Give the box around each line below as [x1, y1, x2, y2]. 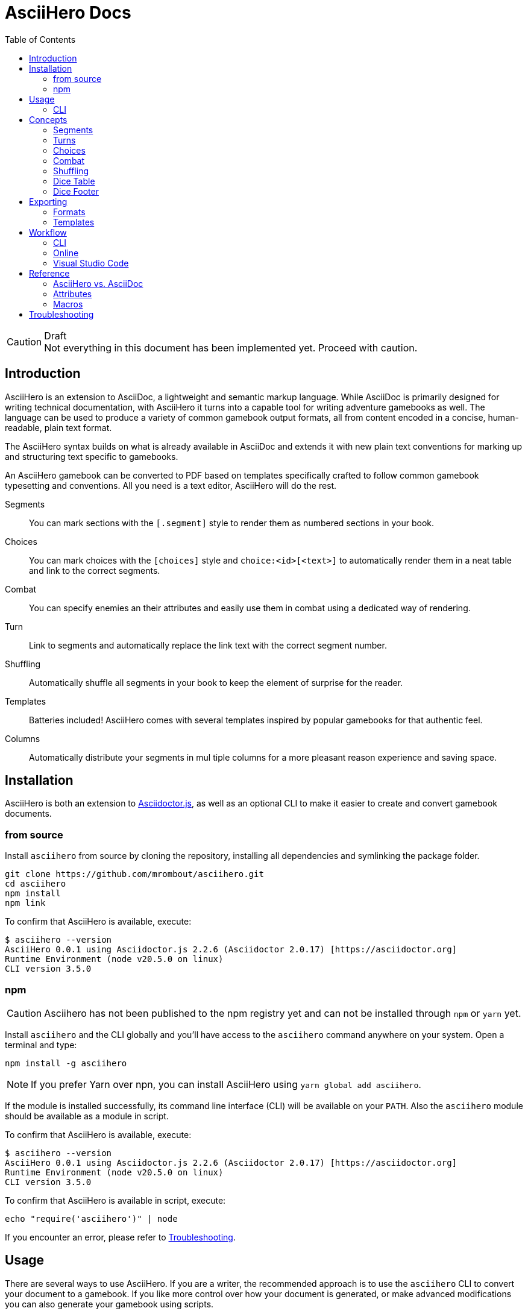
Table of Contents [5, 34, 76, 45]
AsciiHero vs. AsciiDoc [53, 278, 143, 289]
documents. [5, 808, 52, 819]
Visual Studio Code [53, 257, 129, 268]
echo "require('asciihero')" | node [5, 1213, 178, 1224]
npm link [5, 898, 46, 908]
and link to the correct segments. [29, 565, 160, 576]
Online [53, 247, 79, 258]
